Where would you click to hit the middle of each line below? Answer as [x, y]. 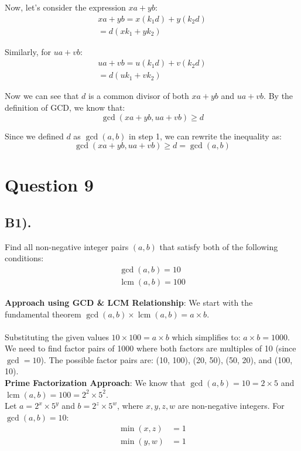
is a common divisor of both [139, 96]
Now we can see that [42, 96]
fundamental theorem [43, 314]
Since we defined [34, 136]
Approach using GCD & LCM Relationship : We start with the [129, 302]
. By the [278, 96]
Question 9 [49, 185]
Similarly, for [28, 51]
